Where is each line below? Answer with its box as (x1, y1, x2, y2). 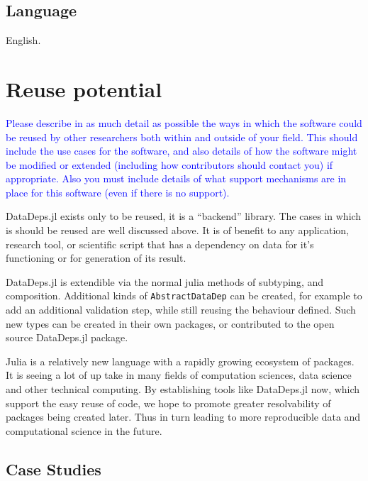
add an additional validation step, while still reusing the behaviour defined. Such (6, 302, 356, 317)
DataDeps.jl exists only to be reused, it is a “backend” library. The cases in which (6, 209, 362, 223)
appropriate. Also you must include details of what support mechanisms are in (6, 171, 347, 186)
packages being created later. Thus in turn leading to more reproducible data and (6, 409, 361, 424)
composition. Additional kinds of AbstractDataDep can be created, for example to (6, 288, 362, 303)
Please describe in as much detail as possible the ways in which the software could (6, 115, 362, 130)
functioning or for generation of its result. (6, 250, 186, 265)
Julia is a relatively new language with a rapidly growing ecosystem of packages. (6, 353, 355, 368)
